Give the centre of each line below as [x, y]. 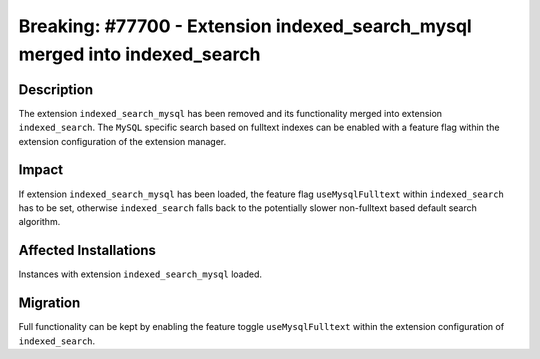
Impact [41, 170]
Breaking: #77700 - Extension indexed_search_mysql [245, 26]
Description [56, 89]
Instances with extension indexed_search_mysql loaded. [140, 274]
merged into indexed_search [139, 54]
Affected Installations [87, 250]
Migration [49, 303]
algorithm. [39, 222]
